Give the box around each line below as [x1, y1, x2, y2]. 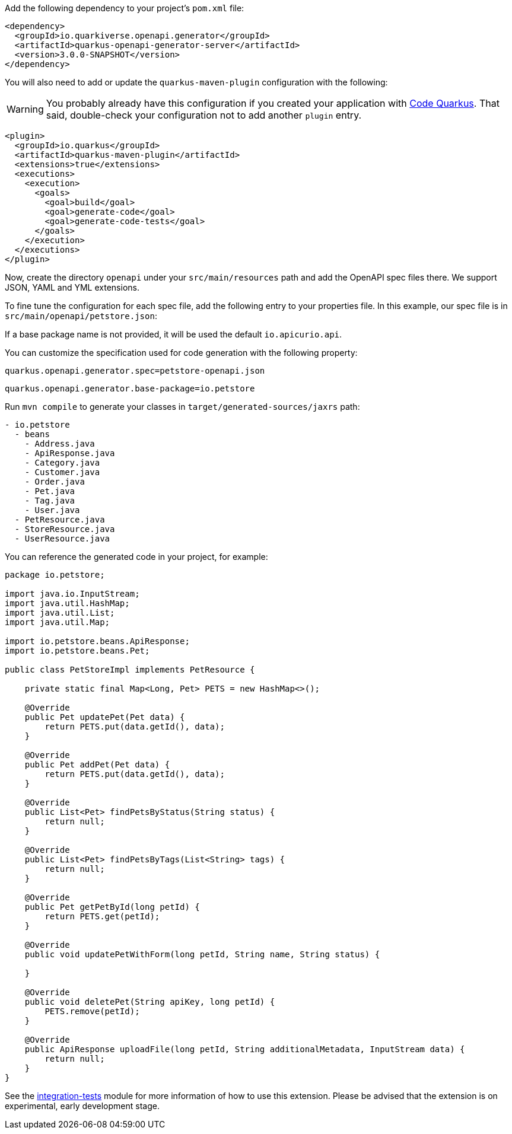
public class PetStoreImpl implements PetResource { [5, 665, 255, 674]
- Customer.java [24, 467, 100, 477]
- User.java [24, 505, 80, 515]
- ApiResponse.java [24, 448, 115, 458]
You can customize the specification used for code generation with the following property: [5, 348, 358, 358]
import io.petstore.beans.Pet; [5, 646, 150, 655]
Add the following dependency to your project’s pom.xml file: [5, 3, 244, 13]
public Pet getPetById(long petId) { [24, 902, 200, 912]
